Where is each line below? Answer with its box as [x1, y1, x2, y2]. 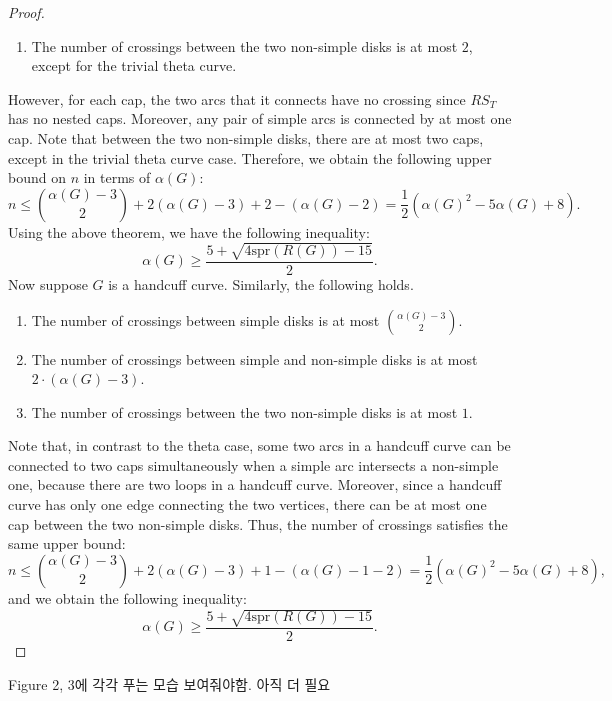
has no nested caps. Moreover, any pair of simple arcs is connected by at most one [8, 108, 512, 129]
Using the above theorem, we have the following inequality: [8, 221, 370, 242]
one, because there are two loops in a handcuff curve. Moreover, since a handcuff [8, 474, 502, 495]
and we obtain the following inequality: [8, 587, 247, 608]
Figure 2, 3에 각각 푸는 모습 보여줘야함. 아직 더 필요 [8, 673, 331, 694]
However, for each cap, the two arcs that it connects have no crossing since [8, 88, 466, 109]
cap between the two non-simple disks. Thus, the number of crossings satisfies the [8, 513, 508, 534]
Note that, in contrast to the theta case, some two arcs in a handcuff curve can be [8, 435, 511, 456]
